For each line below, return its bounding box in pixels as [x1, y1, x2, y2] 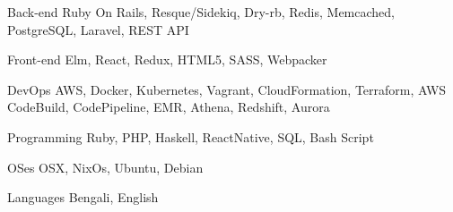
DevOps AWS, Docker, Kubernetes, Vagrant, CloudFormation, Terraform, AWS [7, 80, 447, 98]
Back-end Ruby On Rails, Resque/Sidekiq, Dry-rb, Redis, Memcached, [7, 3, 395, 21]
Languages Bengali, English [7, 188, 159, 207]
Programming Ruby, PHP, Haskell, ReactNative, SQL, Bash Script [7, 127, 374, 146]
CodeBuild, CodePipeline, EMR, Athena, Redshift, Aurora [7, 98, 330, 116]
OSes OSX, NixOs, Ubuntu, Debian [7, 157, 204, 176]
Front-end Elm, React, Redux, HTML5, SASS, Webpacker [7, 50, 327, 69]
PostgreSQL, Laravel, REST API [7, 20, 189, 38]
